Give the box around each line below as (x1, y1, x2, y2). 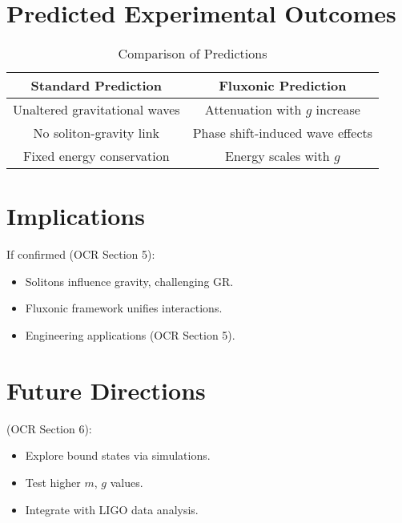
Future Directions (6, 373, 206, 406)
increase (316, 100, 360, 119)
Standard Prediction (30, 76, 163, 95)
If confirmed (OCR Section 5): (6, 246, 155, 263)
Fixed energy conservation (23, 147, 170, 166)
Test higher (25, 473, 81, 490)
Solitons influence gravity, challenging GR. (25, 272, 234, 289)
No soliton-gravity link (33, 123, 160, 143)
